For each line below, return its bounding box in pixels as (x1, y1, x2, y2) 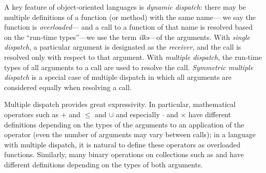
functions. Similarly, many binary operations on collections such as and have (4, 149, 244, 160)
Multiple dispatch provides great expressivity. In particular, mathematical (4, 99, 236, 110)
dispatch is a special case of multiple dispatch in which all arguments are (4, 72, 232, 82)
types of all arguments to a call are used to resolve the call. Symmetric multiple (4, 61, 254, 72)
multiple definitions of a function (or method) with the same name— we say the (4, 11, 256, 22)
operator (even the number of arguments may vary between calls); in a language (4, 129, 256, 140)
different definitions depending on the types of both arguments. (4, 159, 203, 169)
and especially (116, 109, 160, 119)
